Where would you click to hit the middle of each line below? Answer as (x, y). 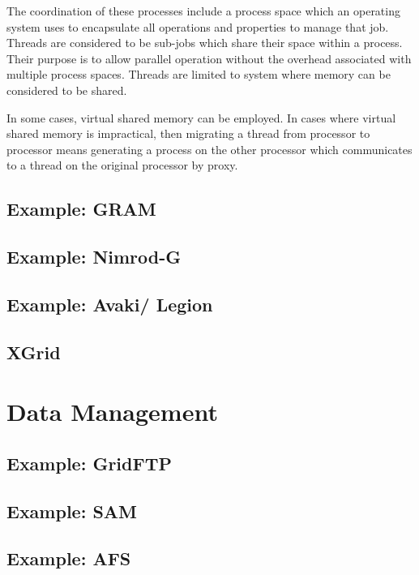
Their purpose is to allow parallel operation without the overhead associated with (209, 58)
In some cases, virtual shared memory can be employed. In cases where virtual (201, 117)
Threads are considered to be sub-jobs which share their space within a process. (205, 43)
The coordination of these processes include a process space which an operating (203, 11)
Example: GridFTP (89, 463)
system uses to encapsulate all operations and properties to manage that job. (198, 26)
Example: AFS (69, 558)
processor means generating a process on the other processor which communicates (209, 149)
